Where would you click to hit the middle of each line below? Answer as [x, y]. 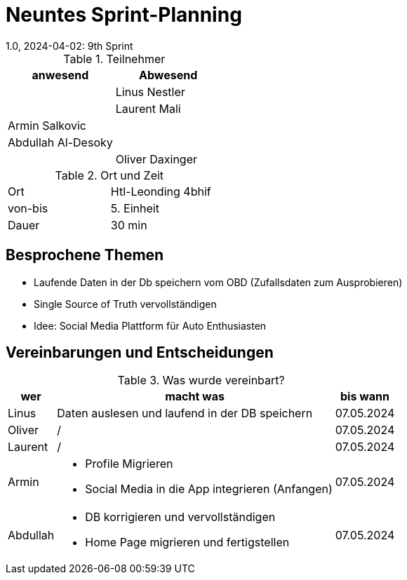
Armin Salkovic [47, 125]
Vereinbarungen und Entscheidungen [140, 353]
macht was [195, 397]
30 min [129, 225]
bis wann [365, 397]
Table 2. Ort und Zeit [109, 175]
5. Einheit [135, 208]
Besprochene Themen [85, 255]
